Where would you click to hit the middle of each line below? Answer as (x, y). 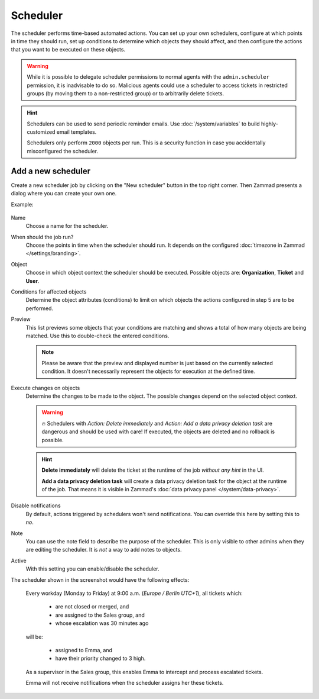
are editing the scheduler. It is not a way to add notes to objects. (104, 550)
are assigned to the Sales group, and (100, 615)
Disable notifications (36, 505)
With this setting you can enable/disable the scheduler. (92, 569)
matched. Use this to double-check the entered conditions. (97, 336)
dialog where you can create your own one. (64, 194)
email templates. (77, 132)
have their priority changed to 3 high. (100, 658)
